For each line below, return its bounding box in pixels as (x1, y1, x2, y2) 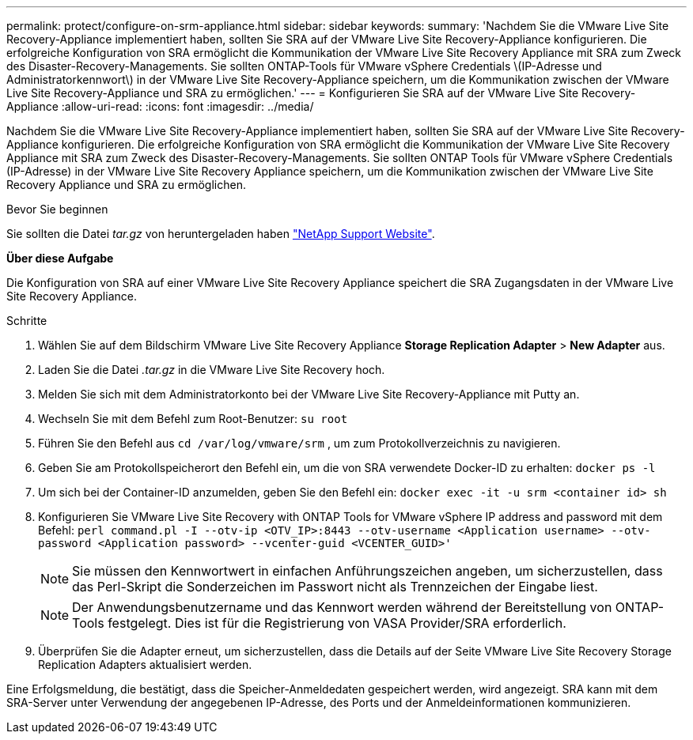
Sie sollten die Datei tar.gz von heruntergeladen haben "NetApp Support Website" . (6, 227, 435, 240)
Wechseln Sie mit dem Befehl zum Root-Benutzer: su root (38, 412, 348, 425)
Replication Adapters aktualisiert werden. (38, 658, 252, 671)
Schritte (6, 314, 47, 327)
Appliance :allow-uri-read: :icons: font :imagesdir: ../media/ (6, 100, 314, 113)
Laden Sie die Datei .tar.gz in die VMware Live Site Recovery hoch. (38, 363, 385, 376)
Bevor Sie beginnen (6, 202, 108, 216)
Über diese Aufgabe (6, 251, 114, 265)
